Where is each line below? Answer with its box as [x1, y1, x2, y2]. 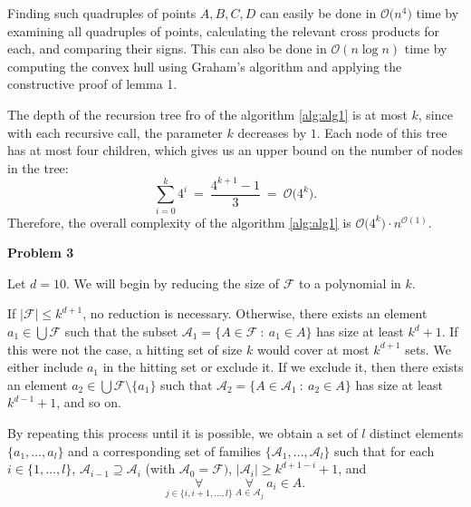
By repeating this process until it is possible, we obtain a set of [7, 423, 358, 442]
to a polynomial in [299, 273, 401, 292]
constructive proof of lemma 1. [7, 74, 178, 93]
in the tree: [7, 158, 69, 177]
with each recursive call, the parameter [7, 122, 223, 141]
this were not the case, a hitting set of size [7, 339, 243, 358]
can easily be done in [259, 4, 377, 22]
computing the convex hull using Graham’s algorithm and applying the [7, 56, 402, 75]
